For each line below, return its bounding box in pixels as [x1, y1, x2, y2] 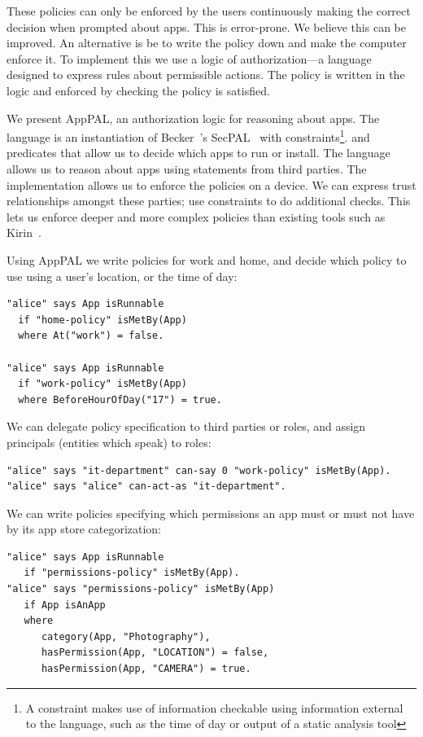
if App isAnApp [24, 599, 106, 611]
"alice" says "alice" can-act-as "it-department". [7, 480, 286, 493]
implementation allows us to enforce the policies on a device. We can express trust [7, 176, 416, 193]
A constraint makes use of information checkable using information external [25, 699, 403, 716]
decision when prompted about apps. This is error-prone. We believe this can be [7, 18, 406, 35]
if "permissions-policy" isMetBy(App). [24, 567, 240, 579]
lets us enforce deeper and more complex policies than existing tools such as [7, 208, 386, 225]
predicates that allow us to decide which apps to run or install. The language [7, 144, 390, 161]
